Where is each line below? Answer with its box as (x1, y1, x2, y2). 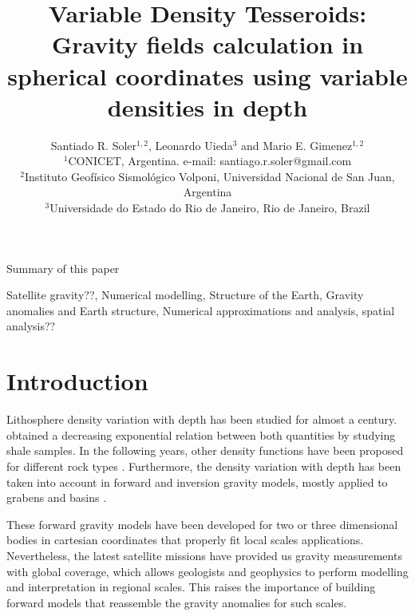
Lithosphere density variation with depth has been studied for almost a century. (6, 411, 397, 428)
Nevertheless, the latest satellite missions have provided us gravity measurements (6, 547, 402, 563)
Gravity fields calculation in (51, 28, 364, 61)
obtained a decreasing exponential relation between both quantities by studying (6, 426, 396, 443)
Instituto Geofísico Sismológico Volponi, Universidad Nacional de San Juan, (24, 168, 395, 184)
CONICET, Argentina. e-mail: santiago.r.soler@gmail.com (68, 152, 352, 169)
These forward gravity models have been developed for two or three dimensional (6, 515, 398, 532)
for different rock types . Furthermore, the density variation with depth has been (6, 457, 401, 474)
